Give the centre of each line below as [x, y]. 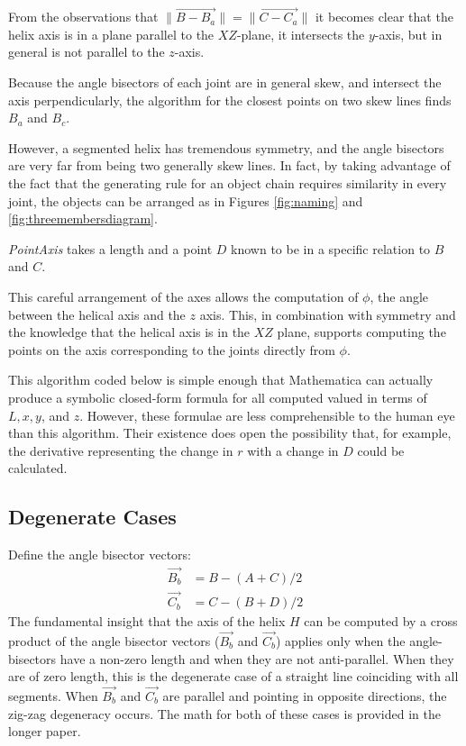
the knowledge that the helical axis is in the [129, 332]
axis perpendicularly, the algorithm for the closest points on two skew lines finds [230, 100]
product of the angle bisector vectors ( [114, 640]
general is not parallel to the [87, 52]
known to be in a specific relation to [331, 248]
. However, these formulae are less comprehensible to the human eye [267, 415]
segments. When [53, 695]
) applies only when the [340, 640]
